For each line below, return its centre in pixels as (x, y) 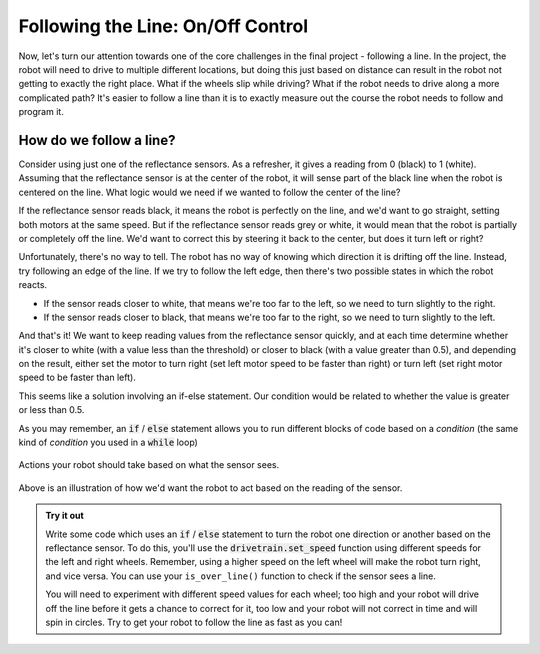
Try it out (64, 516)
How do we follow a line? (97, 140)
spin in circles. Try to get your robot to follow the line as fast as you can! (194, 622)
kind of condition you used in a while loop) (108, 442)
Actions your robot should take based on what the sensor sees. (149, 465)
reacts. (33, 285)
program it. (41, 112)
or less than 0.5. (51, 410)
